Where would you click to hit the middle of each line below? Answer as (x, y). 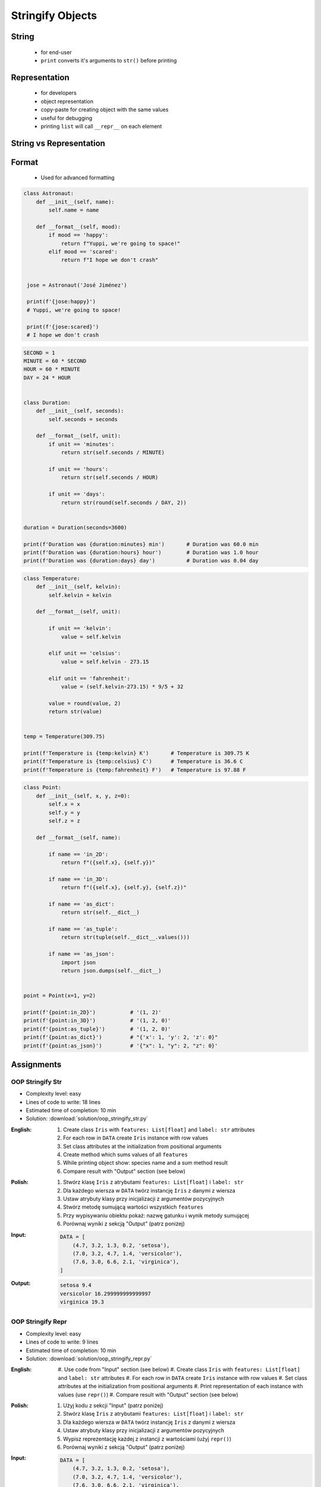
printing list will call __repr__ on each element (101, 126)
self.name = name (74, 210)
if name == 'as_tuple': (83, 929)
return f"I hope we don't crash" (110, 260)
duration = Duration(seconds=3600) (75, 527)
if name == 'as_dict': (82, 904)
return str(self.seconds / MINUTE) (113, 453)
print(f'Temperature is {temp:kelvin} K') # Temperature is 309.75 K (136, 753)
